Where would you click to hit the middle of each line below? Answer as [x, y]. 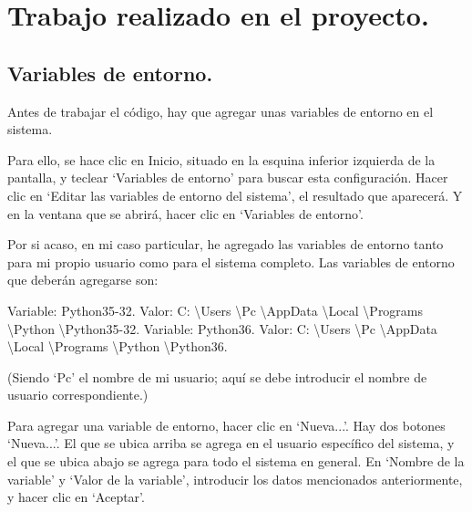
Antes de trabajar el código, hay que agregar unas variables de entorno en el [221, 111]
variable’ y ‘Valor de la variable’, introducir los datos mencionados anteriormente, [235, 479]
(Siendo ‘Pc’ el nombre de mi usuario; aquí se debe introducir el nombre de [217, 376]
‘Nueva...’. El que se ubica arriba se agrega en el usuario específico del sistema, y [231, 443]
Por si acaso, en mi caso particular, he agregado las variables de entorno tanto [226, 244]
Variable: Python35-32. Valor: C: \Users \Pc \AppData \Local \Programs [215, 310]
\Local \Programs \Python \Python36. [118, 346]
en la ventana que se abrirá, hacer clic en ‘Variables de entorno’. [185, 213]
